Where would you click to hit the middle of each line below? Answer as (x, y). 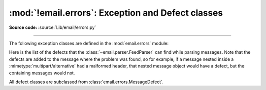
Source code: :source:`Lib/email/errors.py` (52, 27)
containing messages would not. (42, 73)
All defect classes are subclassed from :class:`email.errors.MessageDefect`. (86, 82)
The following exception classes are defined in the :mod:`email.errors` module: (89, 43)
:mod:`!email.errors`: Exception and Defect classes (116, 13)
